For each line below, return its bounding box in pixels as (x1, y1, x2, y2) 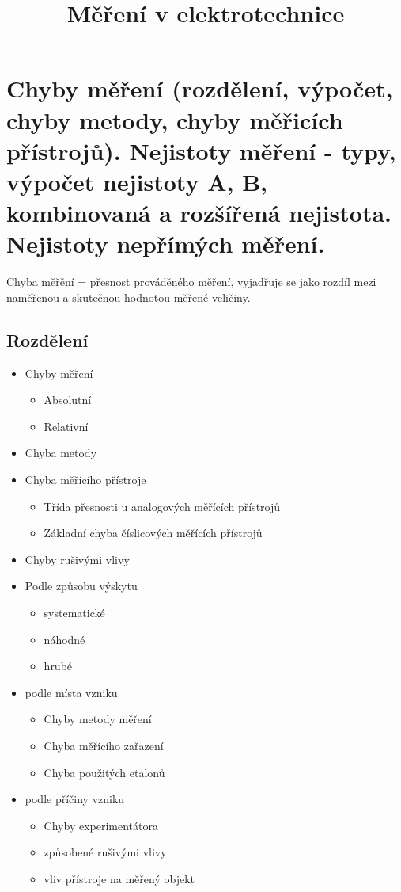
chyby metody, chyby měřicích (6, 103, 343, 135)
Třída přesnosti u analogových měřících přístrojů (44, 497, 281, 514)
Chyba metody (25, 444, 97, 461)
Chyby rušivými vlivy (25, 551, 130, 567)
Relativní (44, 417, 89, 434)
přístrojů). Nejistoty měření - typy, (6, 134, 396, 166)
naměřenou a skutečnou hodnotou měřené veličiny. (6, 288, 251, 305)
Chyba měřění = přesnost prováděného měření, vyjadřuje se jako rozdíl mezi (6, 273, 376, 290)
